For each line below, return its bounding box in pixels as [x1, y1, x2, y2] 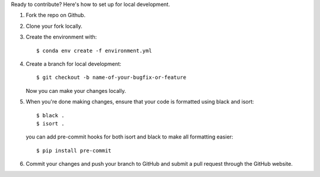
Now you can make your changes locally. [25, 87, 126, 94]
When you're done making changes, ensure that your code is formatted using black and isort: [25, 98, 254, 105]
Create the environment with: [25, 33, 97, 41]
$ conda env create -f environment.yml [36, 47, 152, 54]
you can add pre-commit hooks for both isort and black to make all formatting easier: [25, 133, 233, 140]
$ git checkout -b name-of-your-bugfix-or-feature [36, 74, 187, 81]
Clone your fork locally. [25, 22, 83, 30]
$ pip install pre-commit [36, 147, 112, 154]
